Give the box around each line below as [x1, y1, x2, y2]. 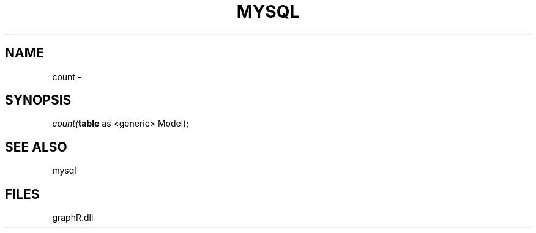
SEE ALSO [5, 139, 67, 155]
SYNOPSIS [5, 92, 72, 108]
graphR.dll [52, 212, 94, 223]
